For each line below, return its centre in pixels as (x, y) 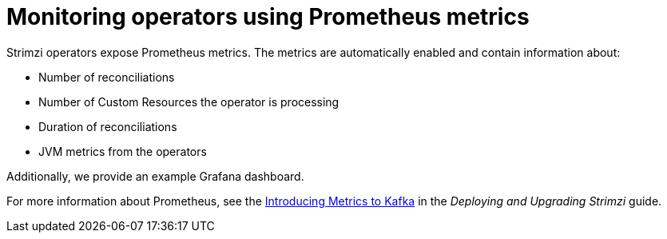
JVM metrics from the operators (123, 151)
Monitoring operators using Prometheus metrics (268, 17)
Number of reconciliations (107, 77)
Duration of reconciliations (108, 126)
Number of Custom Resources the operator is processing (189, 102)
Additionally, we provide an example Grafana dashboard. (155, 176)
